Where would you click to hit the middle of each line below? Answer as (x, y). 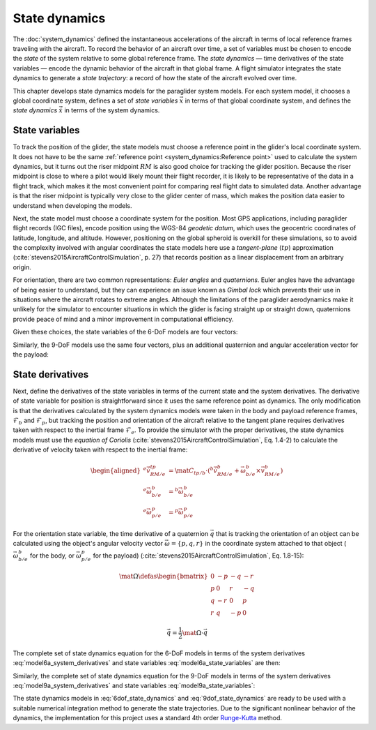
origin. (22, 267)
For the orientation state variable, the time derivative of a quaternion (111, 534)
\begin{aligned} (116, 471)
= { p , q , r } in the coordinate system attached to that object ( (259, 544)
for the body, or (52, 556)
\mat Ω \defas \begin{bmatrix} (163, 576)
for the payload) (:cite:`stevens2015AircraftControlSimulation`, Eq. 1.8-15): (198, 556)
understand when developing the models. (72, 205)
